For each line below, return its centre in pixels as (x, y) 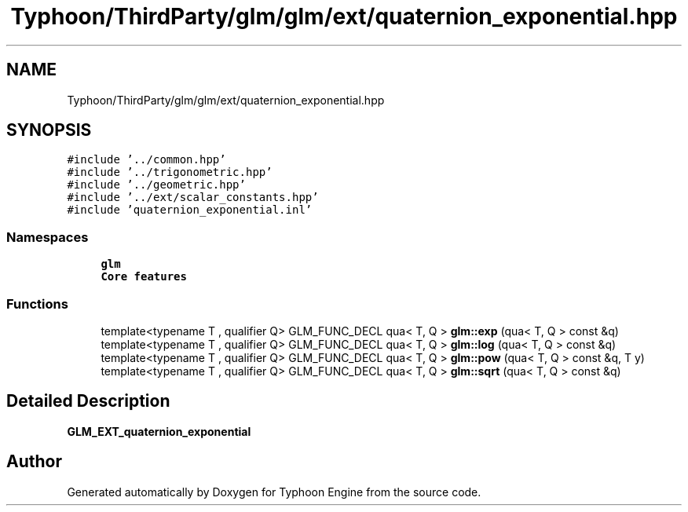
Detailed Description (88, 401)
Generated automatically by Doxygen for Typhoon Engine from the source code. (274, 492)
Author (34, 462)
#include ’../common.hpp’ (146, 160)
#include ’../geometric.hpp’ (156, 185)
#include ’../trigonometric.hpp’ (170, 172)
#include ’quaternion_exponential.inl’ (190, 210)
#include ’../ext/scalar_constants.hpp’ (193, 197)
